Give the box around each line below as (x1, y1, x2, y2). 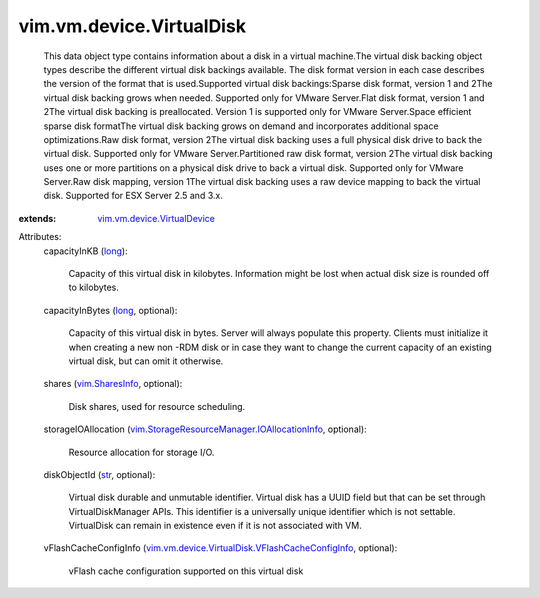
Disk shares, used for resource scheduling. (68, 400, 246, 412)
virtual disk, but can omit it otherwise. (68, 355, 224, 367)
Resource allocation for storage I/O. (68, 446, 215, 458)
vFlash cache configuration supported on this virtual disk (68, 565, 304, 577)
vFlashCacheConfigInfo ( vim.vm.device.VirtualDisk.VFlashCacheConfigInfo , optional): (43, 542, 398, 554)
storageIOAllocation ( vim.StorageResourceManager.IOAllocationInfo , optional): (43, 423, 367, 435)
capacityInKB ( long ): (43, 245, 129, 257)
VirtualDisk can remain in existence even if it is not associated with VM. (68, 520, 362, 532)
